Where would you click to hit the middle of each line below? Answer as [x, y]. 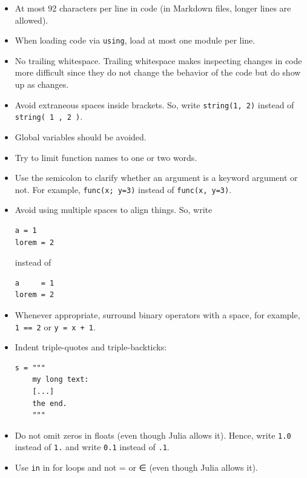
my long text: [61, 380]
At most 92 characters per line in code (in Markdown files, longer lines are [153, 8]
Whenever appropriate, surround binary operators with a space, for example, [157, 314]
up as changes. [42, 84]
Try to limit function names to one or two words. [106, 157]
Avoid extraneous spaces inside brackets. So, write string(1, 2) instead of [154, 104]
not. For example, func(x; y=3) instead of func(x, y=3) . [123, 189]
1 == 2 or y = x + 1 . [55, 326]
